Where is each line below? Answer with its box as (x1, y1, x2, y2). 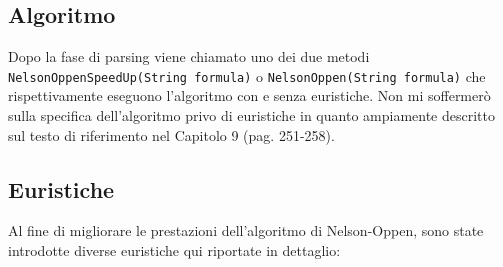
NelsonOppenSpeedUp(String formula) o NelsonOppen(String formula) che (8, 65, 486, 86)
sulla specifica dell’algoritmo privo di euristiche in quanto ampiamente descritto (8, 105, 495, 126)
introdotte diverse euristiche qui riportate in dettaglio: (8, 240, 341, 261)
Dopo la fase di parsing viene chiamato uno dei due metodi (8, 46, 370, 67)
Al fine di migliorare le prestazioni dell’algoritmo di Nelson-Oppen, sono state (8, 220, 484, 241)
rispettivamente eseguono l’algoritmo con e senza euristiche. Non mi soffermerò (8, 85, 491, 106)
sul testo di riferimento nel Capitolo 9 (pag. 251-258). (8, 124, 335, 145)
